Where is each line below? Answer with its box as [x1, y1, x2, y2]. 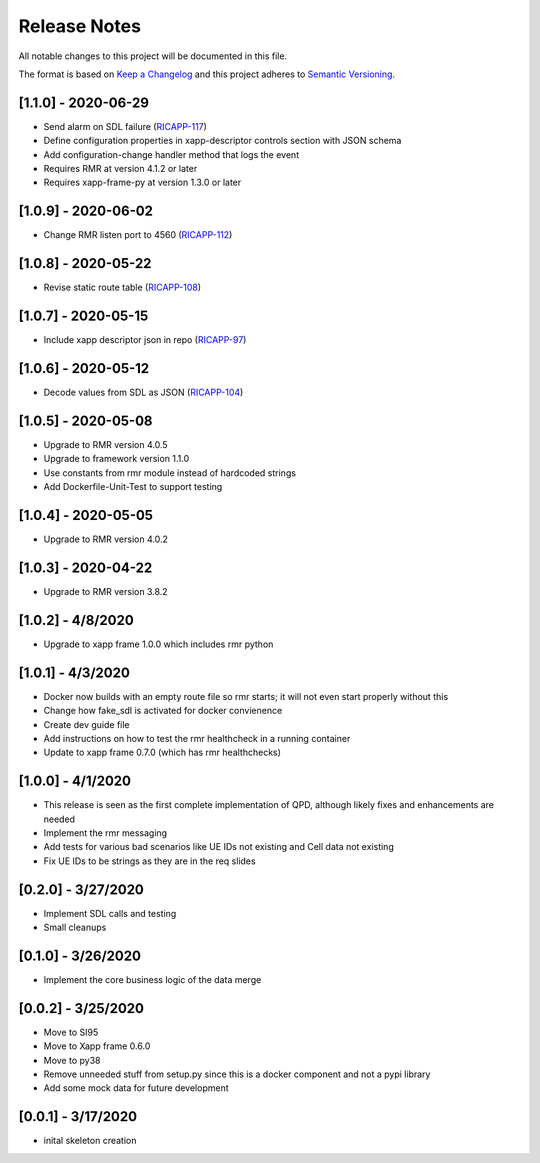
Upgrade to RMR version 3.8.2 [43, 585, 169, 597]
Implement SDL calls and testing [43, 907, 177, 919]
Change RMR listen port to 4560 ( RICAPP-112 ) [43, 229, 233, 241]
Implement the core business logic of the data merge [43, 973, 262, 985]
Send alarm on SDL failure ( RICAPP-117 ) [43, 120, 207, 132]
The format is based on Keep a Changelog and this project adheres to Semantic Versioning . [18, 68, 395, 80]
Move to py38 [43, 1054, 101, 1066]
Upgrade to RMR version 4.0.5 [43, 438, 169, 450]
